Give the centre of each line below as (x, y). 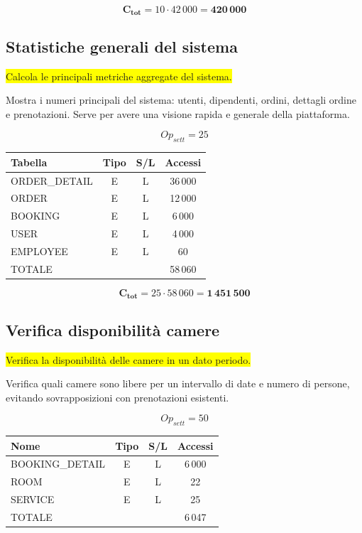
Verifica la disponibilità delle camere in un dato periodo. (128, 359)
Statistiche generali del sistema (122, 46)
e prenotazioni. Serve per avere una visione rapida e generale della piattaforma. (178, 113)
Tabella (29, 162)
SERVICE (33, 499)
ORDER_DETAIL (52, 180)
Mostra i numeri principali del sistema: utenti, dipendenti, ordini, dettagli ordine (181, 100)
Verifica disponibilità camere (113, 329)
